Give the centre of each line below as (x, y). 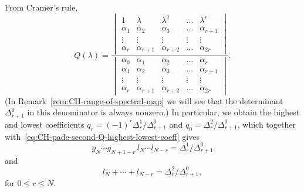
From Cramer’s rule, (41, 7)
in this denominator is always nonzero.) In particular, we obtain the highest (163, 112)
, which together (266, 124)
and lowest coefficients (45, 124)
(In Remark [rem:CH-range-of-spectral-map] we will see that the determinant (144, 100)
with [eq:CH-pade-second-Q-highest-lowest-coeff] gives (102, 136)
